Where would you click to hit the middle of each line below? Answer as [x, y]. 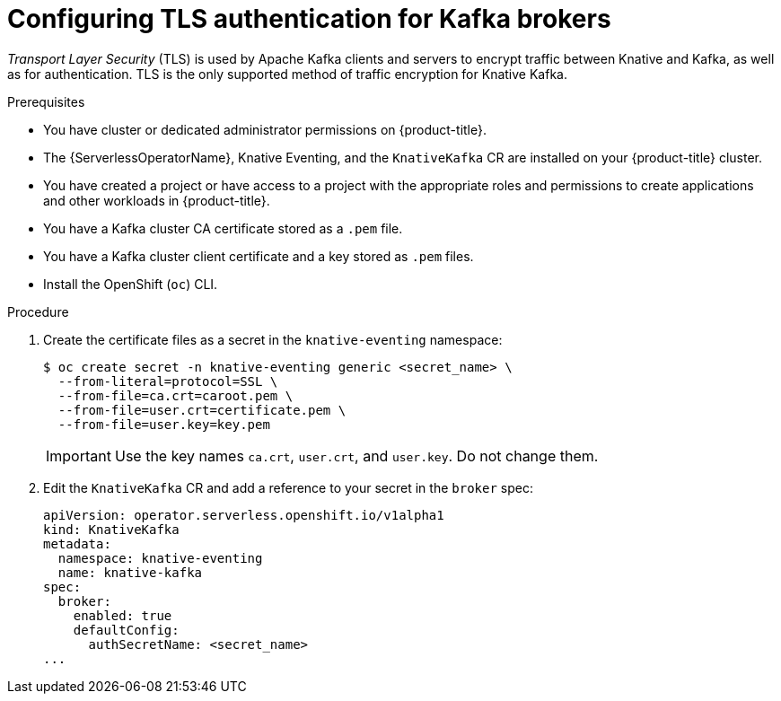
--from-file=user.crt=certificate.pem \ [202, 410]
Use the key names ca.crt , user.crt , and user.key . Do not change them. [356, 456]
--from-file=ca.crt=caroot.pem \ [176, 395]
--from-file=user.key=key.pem [164, 424]
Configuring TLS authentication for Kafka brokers [309, 19]
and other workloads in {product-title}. [157, 200]
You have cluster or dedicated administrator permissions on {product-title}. [265, 129]
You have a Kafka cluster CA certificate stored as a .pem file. [223, 228]
